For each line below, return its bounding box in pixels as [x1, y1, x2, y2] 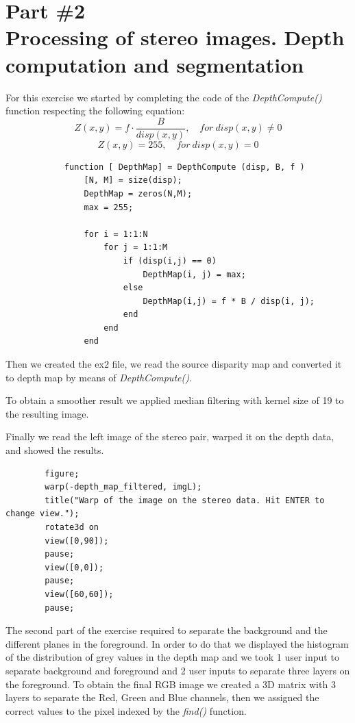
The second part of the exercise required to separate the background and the [5, 623, 328, 637]
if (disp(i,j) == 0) [123, 255, 217, 266]
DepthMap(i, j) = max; [143, 269, 246, 279]
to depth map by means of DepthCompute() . [5, 370, 192, 384]
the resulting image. [5, 406, 89, 420]
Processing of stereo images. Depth [5, 23, 345, 51]
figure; [45, 468, 79, 479]
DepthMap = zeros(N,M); [84, 188, 193, 199]
